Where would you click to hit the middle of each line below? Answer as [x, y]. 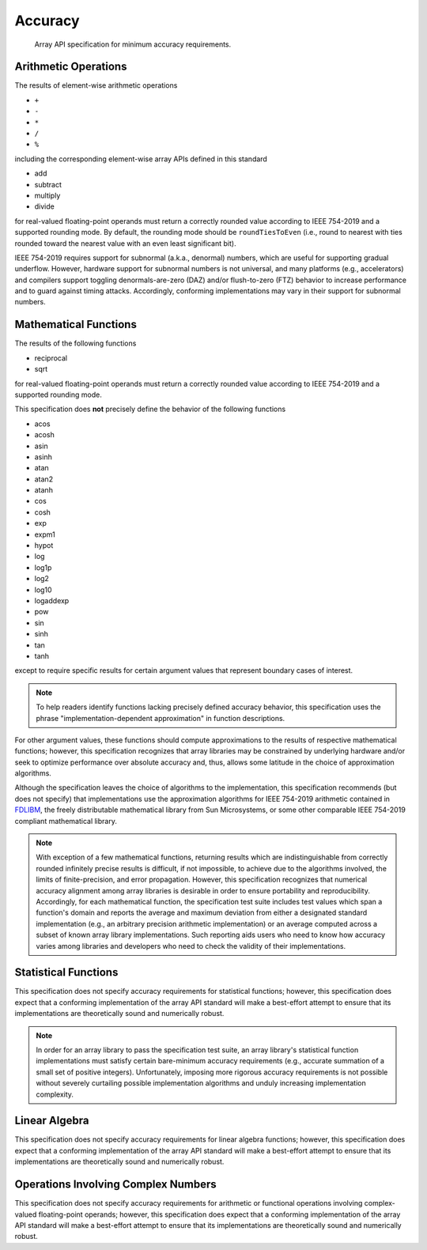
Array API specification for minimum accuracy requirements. [133, 44]
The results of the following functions [76, 343]
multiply [47, 195]
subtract [48, 184]
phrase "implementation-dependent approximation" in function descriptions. [161, 718]
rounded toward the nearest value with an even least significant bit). [125, 243]
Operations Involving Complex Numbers [115, 1185]
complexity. [55, 1094]
